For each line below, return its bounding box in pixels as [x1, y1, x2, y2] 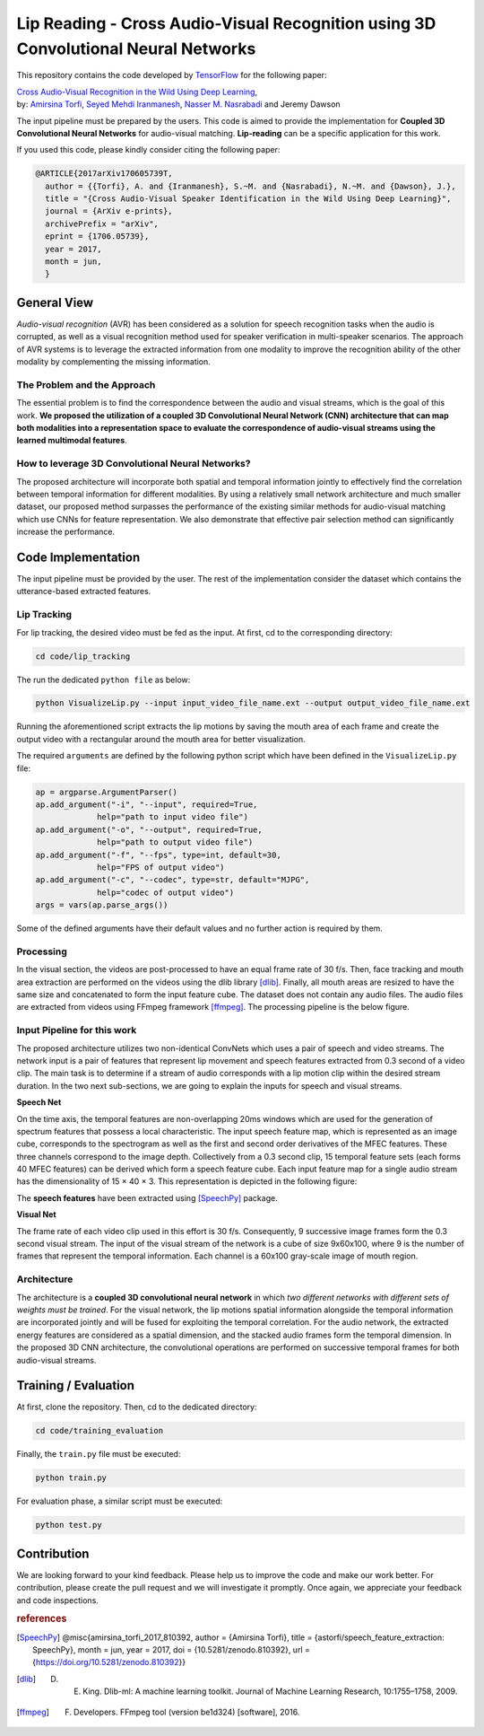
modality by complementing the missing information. [16, 356, 211, 367]
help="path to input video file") [97, 812, 248, 822]
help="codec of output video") [97, 887, 235, 898]
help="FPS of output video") [97, 862, 225, 872]
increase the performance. [16, 526, 116, 538]
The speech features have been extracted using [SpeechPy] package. [16, 1192, 278, 1203]
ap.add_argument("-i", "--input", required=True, [35, 800, 258, 810]
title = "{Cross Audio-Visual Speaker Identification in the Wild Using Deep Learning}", [45, 194, 452, 204]
